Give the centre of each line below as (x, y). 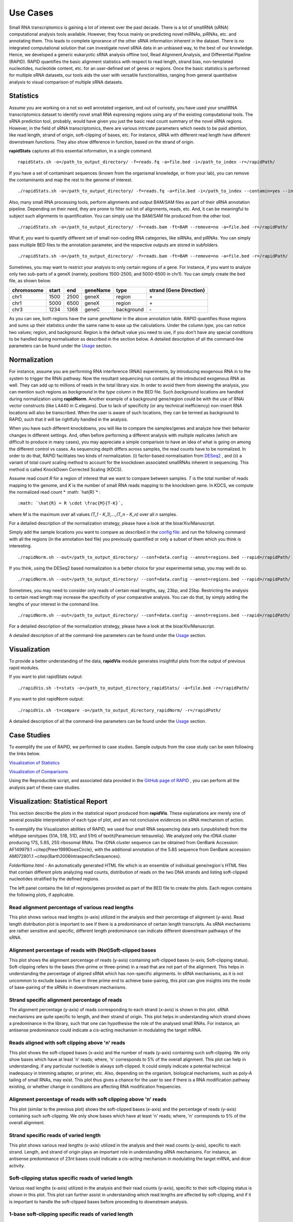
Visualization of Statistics (34, 763)
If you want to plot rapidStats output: (46, 676)
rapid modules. (24, 668)
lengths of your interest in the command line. (54, 604)
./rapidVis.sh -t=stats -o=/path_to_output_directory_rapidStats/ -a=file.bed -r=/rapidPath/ (134, 688)
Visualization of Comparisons (39, 772)
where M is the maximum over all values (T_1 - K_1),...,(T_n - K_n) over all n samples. (93, 514)
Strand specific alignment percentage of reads (65, 1000)
